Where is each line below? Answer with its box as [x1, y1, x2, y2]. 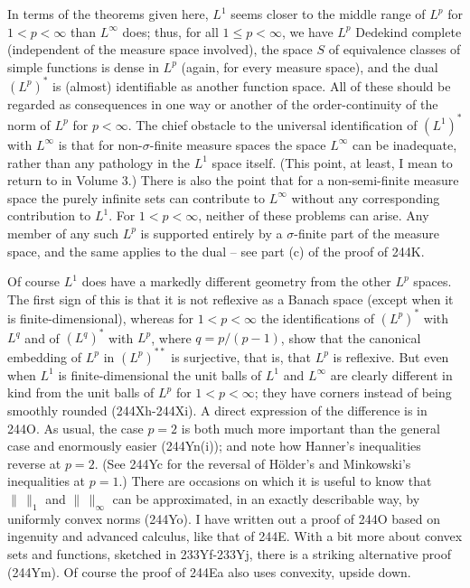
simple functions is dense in [7, 57, 159, 76]
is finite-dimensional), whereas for [7, 308, 194, 327]
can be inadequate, [352, 135, 457, 154]
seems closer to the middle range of [230, 5, 426, 23]
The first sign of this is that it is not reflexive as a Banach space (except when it [7, 289, 454, 308]
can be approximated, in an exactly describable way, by [112, 489, 420, 508]
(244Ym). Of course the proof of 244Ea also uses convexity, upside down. [7, 562, 411, 581]
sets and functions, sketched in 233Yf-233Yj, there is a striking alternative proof [7, 544, 452, 563]
